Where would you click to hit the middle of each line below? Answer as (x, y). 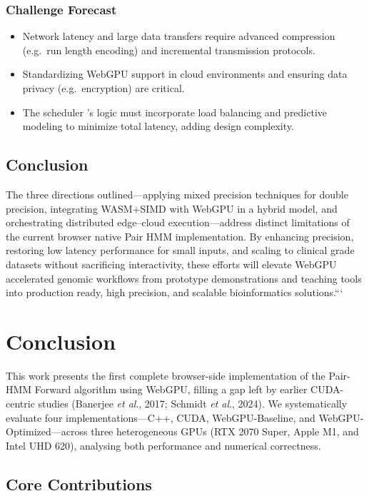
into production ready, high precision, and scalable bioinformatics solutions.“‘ (175, 292)
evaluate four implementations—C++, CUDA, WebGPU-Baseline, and (161, 417)
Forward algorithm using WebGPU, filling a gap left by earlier (171, 389)
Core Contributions (79, 484)
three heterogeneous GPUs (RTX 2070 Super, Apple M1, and (225, 431)
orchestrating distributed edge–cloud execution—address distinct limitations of (178, 222)
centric (20, 404)
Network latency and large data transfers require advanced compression (179, 36)
